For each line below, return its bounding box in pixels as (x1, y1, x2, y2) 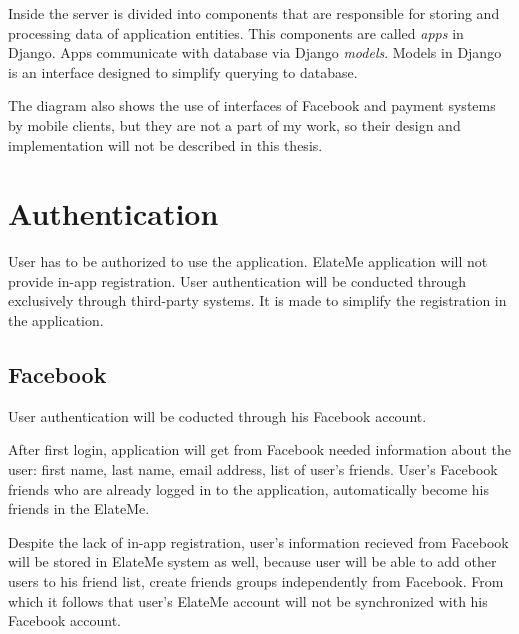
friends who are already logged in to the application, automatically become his (8, 478, 489, 499)
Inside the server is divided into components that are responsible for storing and (8, 3, 500, 23)
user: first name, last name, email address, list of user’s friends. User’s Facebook (8, 459, 498, 480)
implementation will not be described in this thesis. (8, 134, 323, 155)
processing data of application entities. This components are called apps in (8, 22, 464, 43)
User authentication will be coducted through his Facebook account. (8, 405, 427, 426)
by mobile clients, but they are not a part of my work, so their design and (8, 114, 461, 135)
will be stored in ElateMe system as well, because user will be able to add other (8, 551, 497, 572)
